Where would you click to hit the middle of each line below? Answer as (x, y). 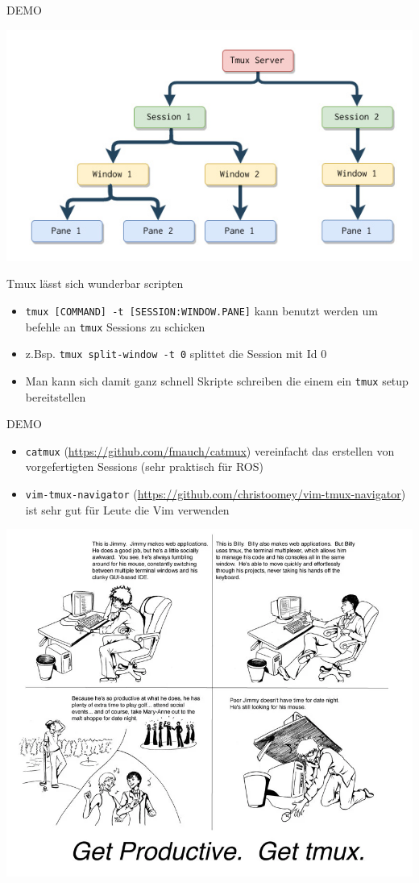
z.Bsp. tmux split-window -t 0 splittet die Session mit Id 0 (176, 354)
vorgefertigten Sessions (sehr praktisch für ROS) (144, 466)
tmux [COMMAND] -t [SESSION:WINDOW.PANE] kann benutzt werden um (201, 310)
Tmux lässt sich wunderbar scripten (95, 283)
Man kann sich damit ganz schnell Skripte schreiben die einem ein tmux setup (217, 380)
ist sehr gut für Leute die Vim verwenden (127, 509)
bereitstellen (56, 396)
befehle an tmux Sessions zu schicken (115, 326)
